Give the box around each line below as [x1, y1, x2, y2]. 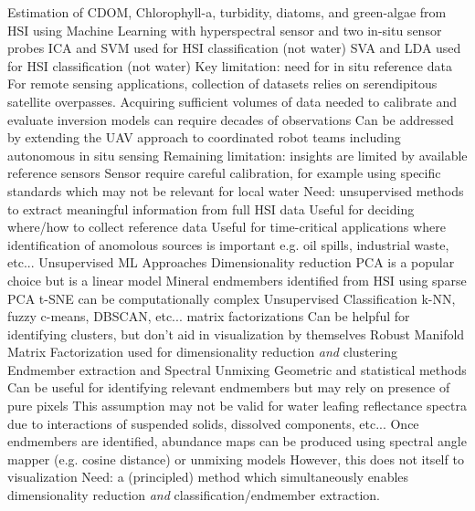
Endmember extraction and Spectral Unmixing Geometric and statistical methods [7, 360, 467, 379]
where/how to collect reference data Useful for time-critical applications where [7, 217, 446, 236]
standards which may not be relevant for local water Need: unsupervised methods [7, 181, 464, 200]
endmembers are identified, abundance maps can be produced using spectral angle [7, 432, 467, 451]
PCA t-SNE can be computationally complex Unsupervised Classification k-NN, [7, 288, 456, 308]
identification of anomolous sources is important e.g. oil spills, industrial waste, [7, 235, 449, 254]
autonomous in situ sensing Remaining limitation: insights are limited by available [7, 145, 468, 164]
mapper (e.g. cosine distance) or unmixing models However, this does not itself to [7, 449, 464, 468]
